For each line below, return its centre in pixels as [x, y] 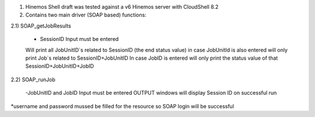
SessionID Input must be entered [79, 39]
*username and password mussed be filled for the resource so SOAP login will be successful [123, 106]
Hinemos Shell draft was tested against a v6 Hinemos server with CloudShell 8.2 [122, 7]
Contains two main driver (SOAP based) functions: [86, 15]
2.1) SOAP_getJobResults [41, 26]
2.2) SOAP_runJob [33, 80]
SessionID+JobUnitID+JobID [60, 66]
